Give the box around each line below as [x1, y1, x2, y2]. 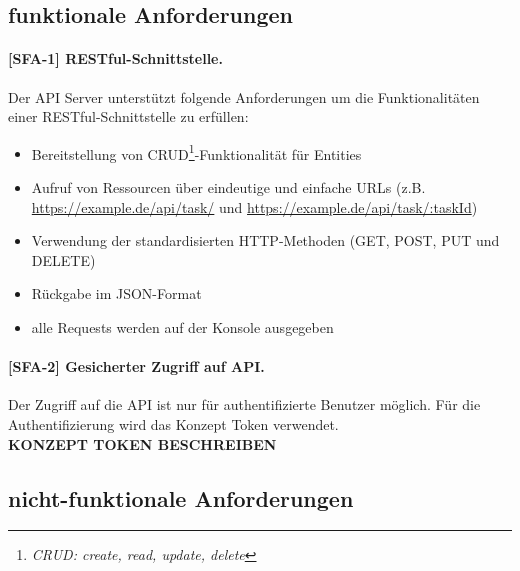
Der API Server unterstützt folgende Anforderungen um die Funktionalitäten [8, 86, 480, 107]
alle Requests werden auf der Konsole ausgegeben [31, 316, 334, 337]
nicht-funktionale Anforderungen [8, 482, 354, 513]
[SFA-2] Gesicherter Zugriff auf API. [8, 356, 265, 377]
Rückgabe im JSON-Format [31, 283, 202, 304]
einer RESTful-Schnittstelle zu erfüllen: [8, 106, 249, 127]
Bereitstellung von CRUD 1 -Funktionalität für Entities [31, 140, 362, 164]
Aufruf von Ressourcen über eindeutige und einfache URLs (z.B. [31, 177, 426, 198]
